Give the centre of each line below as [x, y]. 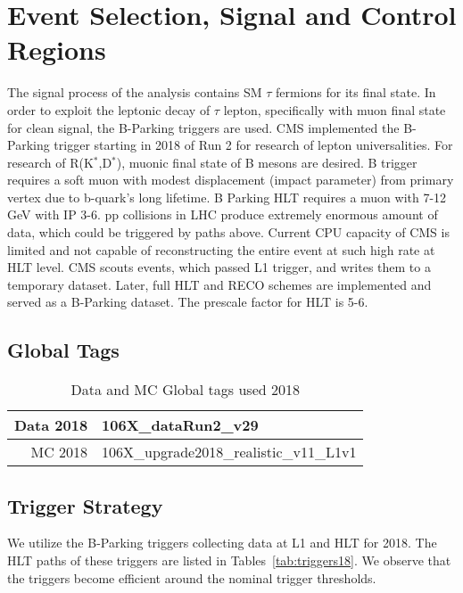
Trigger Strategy [85, 505]
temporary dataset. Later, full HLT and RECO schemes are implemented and [219, 284]
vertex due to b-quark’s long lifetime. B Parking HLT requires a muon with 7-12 [227, 197]
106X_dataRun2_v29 [180, 425]
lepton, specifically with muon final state [335, 109]
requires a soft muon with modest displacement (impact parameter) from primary [231, 180]
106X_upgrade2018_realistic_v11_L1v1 [229, 452]
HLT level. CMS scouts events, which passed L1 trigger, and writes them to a [219, 267]
